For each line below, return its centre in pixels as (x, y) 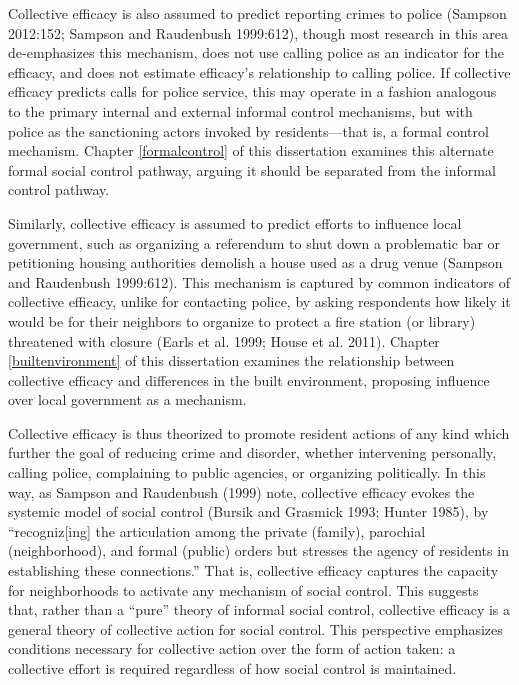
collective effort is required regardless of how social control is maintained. (232, 668)
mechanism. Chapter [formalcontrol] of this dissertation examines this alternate (251, 150)
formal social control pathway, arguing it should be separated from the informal (252, 169)
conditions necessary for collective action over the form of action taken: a (232, 648)
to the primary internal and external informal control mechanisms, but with (240, 110)
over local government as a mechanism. (127, 399)
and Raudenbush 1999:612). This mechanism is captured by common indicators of (259, 281)
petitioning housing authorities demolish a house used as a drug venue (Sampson (255, 262)
